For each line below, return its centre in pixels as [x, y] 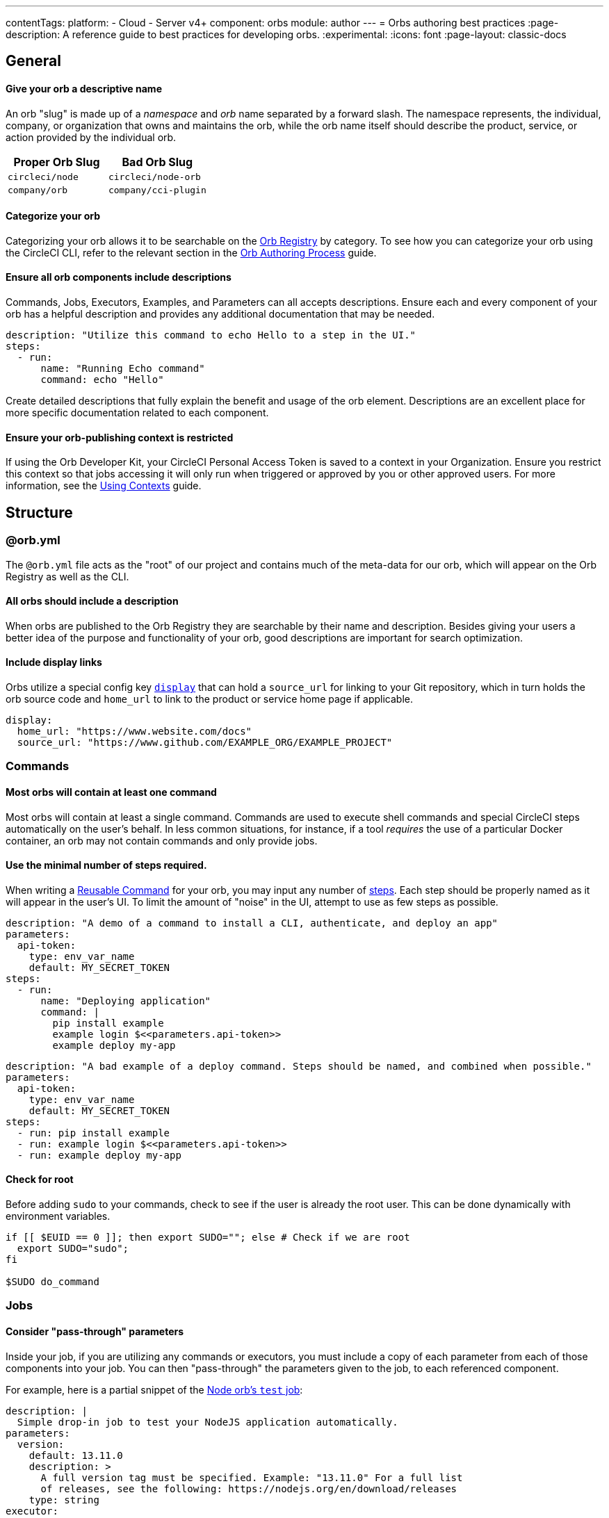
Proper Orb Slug [57, 162]
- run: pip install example [94, 1133]
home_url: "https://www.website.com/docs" [135, 731]
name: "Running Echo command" [123, 369]
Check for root [40, 1180]
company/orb [38, 190]
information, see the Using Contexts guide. [104, 486]
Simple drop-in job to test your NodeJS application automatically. [208, 1422]
